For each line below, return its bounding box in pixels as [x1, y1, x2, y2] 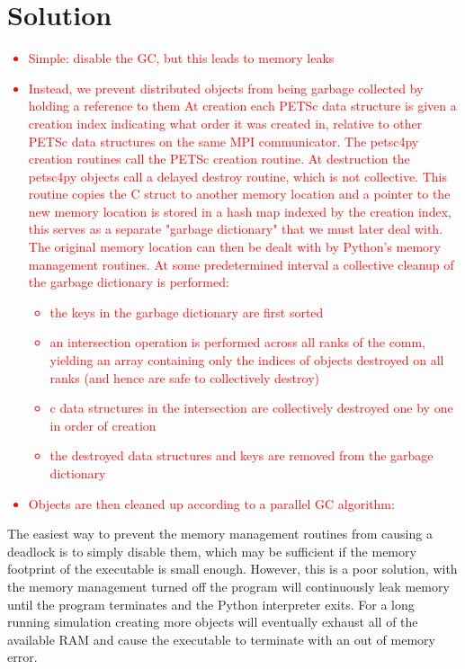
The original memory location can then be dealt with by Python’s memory [28, 237, 441, 256]
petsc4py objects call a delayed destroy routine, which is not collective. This [28, 166, 447, 185]
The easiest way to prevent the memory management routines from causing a [7, 524, 433, 543]
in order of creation [49, 415, 156, 434]
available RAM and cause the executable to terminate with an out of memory [7, 629, 435, 648]
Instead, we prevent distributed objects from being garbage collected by [28, 78, 424, 97]
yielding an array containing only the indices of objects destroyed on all [49, 351, 444, 370]
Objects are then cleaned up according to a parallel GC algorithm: [28, 494, 395, 513]
